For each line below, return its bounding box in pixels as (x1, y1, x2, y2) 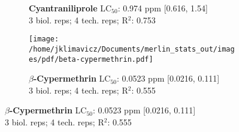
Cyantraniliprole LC (29, 2, 112, 14)
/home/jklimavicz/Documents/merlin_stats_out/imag (29, 44, 235, 53)
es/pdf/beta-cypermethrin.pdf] (29, 55, 153, 64)
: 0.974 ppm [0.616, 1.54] (117, 2, 208, 14)
